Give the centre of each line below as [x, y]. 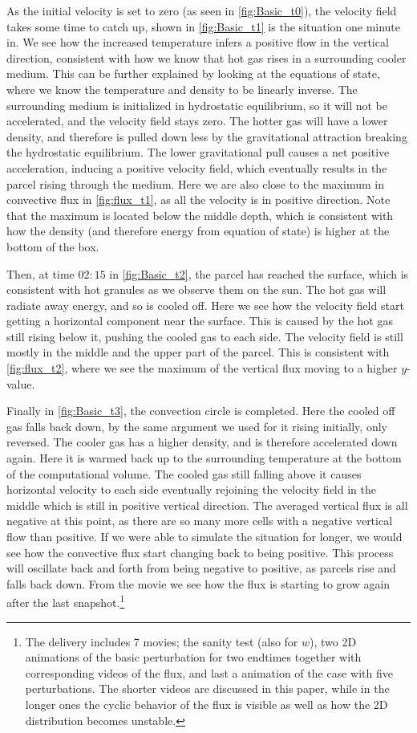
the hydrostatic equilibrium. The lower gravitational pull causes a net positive [198, 152]
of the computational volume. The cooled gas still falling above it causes [184, 473]
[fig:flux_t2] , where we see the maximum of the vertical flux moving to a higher [202, 368]
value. [21, 383]
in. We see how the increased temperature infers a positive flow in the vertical [198, 42]
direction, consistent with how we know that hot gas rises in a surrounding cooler [206, 57]
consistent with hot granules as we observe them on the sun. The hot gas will [196, 289]
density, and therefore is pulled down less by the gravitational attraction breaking [207, 136]
